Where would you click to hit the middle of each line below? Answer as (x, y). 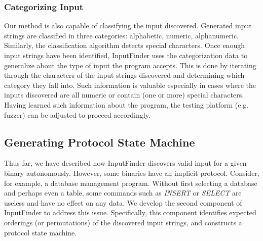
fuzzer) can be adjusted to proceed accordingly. (77, 114)
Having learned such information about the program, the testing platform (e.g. (126, 104)
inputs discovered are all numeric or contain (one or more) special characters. (124, 95)
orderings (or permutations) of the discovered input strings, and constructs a (123, 222)
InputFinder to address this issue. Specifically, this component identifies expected (130, 212)
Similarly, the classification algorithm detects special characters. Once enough (124, 45)
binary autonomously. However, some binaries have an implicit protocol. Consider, (132, 173)
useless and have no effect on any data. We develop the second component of (123, 202)
